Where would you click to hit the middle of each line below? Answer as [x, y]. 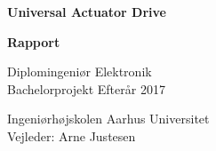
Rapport [34, 41]
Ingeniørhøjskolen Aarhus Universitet [108, 119]
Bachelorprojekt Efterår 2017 [86, 88]
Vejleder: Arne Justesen [72, 135]
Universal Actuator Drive [87, 12]
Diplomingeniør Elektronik [80, 72]
